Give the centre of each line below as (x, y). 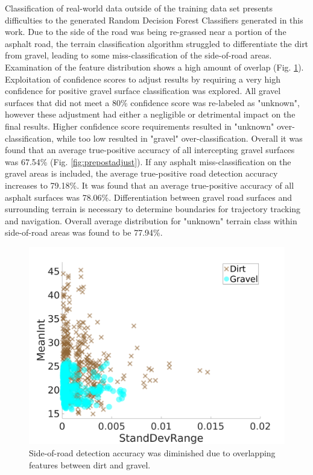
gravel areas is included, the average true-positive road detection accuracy (141, 173)
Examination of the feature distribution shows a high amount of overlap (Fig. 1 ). (154, 67)
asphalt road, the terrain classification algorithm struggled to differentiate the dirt (157, 43)
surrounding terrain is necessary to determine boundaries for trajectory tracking (153, 209)
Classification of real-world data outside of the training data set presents (139, 8)
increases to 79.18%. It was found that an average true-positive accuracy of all (150, 185)
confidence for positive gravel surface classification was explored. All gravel (143, 91)
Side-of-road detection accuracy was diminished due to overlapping (152, 452)
